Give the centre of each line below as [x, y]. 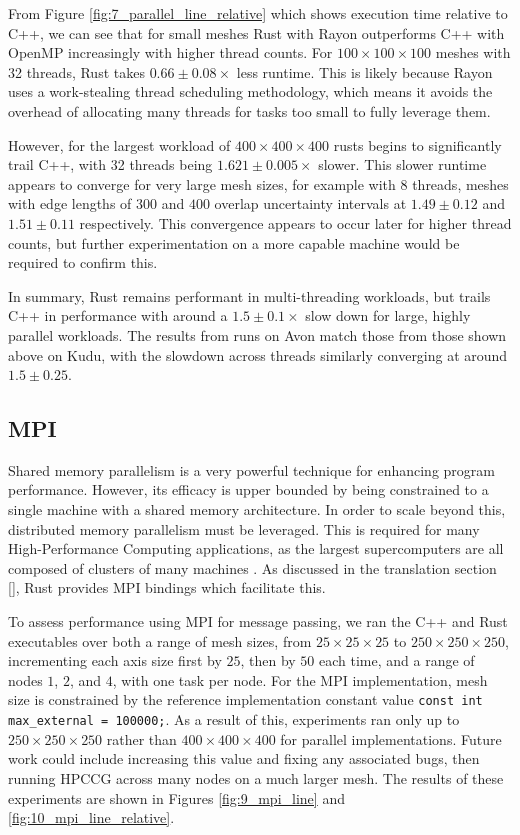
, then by [268, 660]
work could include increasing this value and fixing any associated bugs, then [244, 758]
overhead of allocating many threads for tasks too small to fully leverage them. [249, 110]
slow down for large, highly [388, 315]
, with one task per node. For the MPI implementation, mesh [300, 679]
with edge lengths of [70, 203]
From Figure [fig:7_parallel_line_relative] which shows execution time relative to [258, 13]
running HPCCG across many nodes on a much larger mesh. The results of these [256, 777]
